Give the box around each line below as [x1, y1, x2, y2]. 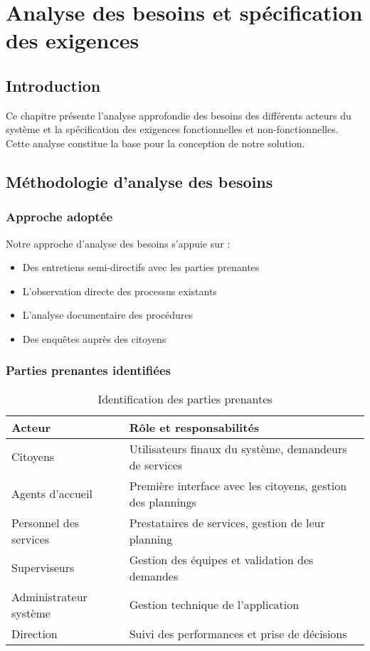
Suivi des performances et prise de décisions [129, 625, 347, 642]
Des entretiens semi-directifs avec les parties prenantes [22, 260, 260, 275]
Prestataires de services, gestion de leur [129, 514, 325, 531]
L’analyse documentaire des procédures [22, 307, 194, 322]
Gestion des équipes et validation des [129, 551, 314, 568]
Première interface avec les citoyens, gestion [129, 477, 347, 494]
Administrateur [11, 588, 88, 605]
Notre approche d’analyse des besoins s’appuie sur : [6, 235, 231, 250]
